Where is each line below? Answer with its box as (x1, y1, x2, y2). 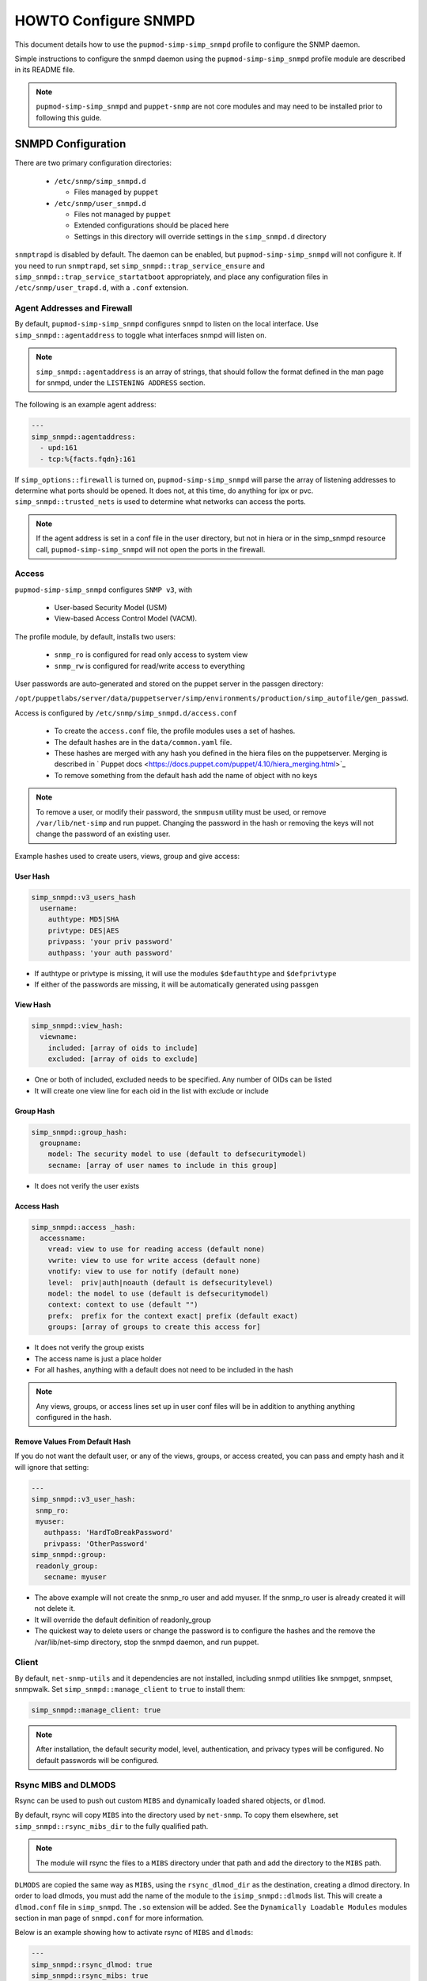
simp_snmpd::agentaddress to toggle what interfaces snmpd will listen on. (14, 330, 266, 340)
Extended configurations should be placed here (74, 220, 229, 230)
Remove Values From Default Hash (14, 1437, 131, 1446)
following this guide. (36, 113, 102, 122)
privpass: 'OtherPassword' (43, 1539, 149, 1548)
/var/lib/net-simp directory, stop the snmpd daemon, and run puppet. (34, 1637, 259, 1647)
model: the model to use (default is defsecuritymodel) (47, 1288, 270, 1298)
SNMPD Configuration (14, 137, 127, 151)
